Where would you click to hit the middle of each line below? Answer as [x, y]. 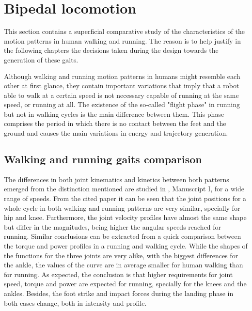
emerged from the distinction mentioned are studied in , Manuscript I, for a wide [124, 189]
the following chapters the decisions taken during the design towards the [111, 50]
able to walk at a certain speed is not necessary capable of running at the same [121, 95]
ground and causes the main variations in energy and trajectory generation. [116, 133]
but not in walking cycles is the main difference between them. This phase [114, 114]
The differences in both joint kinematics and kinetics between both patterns [117, 179]
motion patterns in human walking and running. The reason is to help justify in [122, 40]
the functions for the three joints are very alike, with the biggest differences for [121, 255]
